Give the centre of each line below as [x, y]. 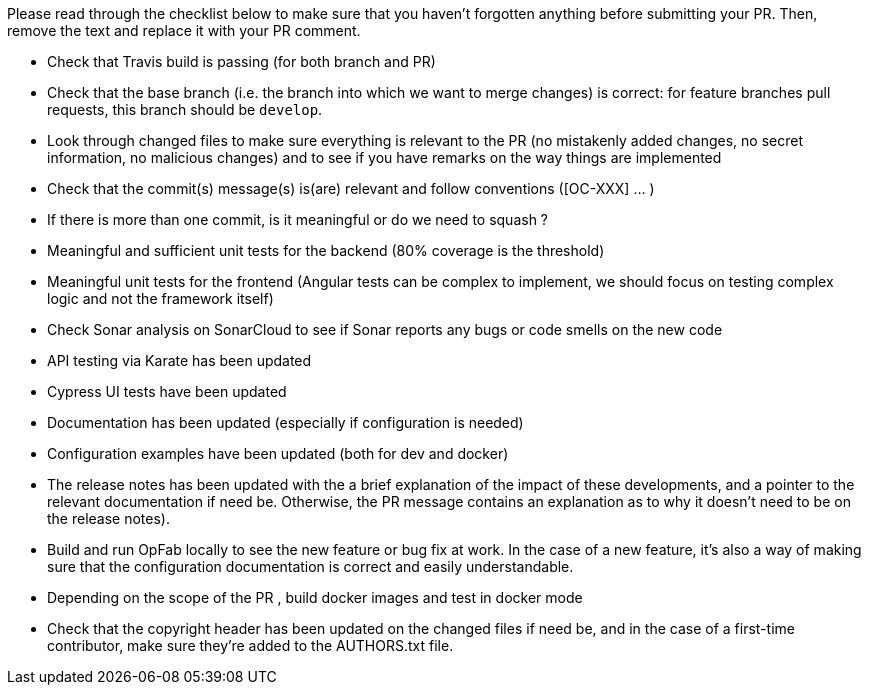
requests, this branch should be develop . [185, 109]
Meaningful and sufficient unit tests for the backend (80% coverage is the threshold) [326, 250]
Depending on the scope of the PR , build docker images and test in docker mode [315, 597]
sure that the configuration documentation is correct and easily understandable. [310, 566]
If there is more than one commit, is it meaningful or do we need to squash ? [298, 219]
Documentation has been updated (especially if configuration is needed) [285, 422]
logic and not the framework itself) [160, 298]
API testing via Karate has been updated [179, 360]
